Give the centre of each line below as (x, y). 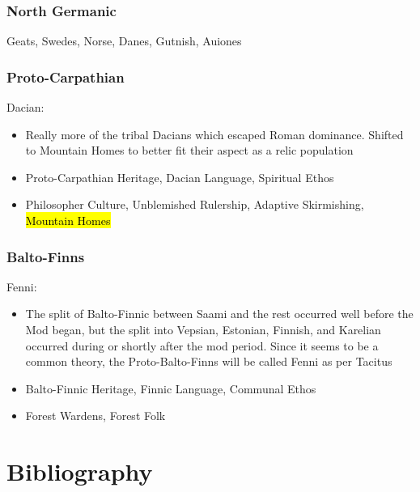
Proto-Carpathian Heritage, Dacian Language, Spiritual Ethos (180, 177)
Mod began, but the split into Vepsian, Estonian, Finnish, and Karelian (203, 329)
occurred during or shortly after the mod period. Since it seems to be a (202, 345)
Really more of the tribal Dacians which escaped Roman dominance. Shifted (214, 134)
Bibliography (80, 471)
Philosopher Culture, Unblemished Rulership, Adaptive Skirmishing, (195, 204)
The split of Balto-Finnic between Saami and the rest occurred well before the (219, 314)
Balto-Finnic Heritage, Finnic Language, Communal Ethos (171, 388)
